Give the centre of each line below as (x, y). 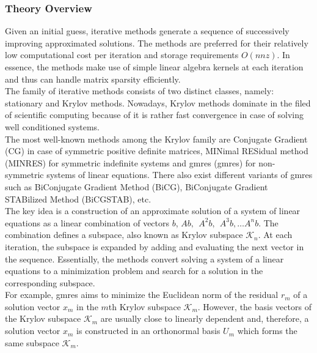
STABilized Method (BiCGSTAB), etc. (78, 199)
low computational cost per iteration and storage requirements (122, 55)
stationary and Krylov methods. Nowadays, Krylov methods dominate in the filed (158, 102)
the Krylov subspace (43, 318)
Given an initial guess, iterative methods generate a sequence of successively (147, 31)
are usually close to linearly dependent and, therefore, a (205, 318)
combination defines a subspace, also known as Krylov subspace (124, 235)
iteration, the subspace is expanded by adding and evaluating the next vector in (155, 246)
